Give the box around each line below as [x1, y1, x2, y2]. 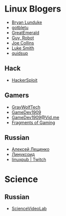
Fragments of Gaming [11, 120, 55, 125]
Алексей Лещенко [11, 146, 49, 152]
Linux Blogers [4, 3, 61, 15]
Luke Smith [11, 45, 34, 51]
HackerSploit [11, 77, 38, 83]
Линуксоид [11, 152, 35, 157]
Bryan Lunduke [11, 19, 42, 25]
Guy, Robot [11, 35, 34, 41]
